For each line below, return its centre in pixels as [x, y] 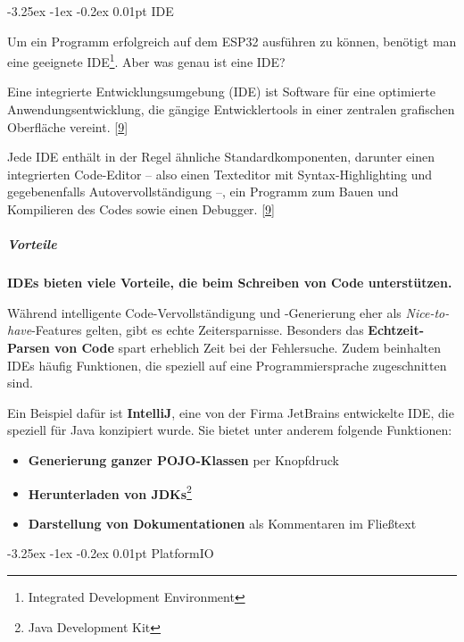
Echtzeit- [396, 330]
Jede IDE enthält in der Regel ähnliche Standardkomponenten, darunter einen [221, 157]
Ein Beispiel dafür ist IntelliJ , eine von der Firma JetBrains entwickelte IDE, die [231, 412]
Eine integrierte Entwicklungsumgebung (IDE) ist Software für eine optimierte [221, 92]
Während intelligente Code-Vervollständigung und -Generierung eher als [204, 312]
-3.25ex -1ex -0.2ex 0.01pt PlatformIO [111, 553]
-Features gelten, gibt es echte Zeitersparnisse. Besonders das [198, 330]
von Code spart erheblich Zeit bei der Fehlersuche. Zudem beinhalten [248, 347]
